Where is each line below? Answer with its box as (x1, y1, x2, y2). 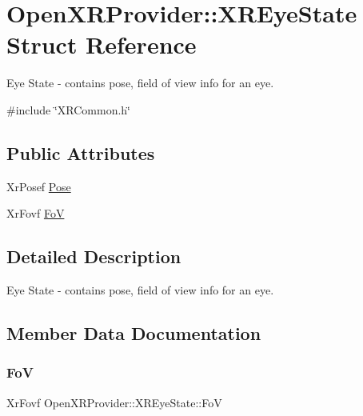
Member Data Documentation (6, 321, 261, 346)
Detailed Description (6, 244, 181, 269)
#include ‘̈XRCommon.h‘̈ (6, 101, 130, 118)
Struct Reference (6, 28, 197, 61)
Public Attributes (6, 140, 155, 165)
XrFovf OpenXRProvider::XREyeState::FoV (6, 394, 222, 410)
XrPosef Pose (6, 178, 71, 194)
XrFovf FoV (6, 205, 65, 222)
